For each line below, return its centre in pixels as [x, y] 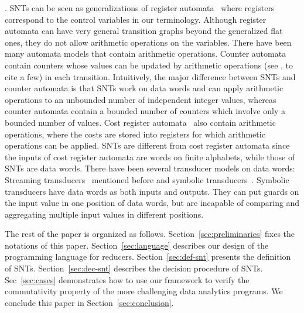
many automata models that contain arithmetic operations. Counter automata [146, 54]
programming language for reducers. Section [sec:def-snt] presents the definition [148, 257]
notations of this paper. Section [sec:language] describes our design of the [137, 245]
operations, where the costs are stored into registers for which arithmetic [135, 134]
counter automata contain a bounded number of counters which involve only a [145, 111]
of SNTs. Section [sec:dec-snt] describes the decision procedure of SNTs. [134, 268]
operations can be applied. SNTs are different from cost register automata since [147, 145]
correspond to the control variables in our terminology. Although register [136, 19]
